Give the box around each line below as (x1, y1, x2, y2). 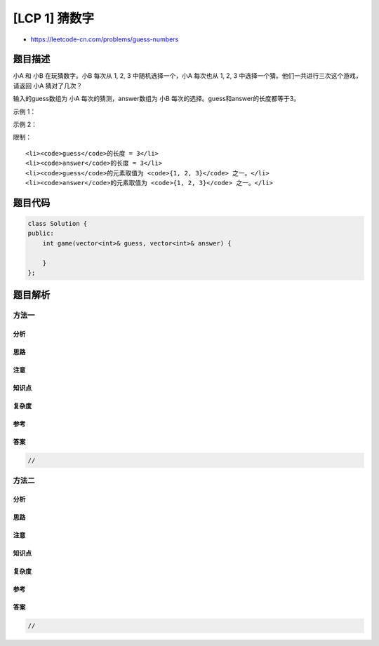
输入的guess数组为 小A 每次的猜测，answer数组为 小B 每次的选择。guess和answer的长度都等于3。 (13, 95, 300, 103)
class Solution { (27, 220, 88, 227)
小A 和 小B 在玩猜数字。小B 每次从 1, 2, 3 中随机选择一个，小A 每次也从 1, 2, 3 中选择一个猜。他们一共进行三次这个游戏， (13, 72, 362, 80)
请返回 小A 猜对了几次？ (13, 81, 83, 90)
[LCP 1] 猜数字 (13, 11, 95, 26)
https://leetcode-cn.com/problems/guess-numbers (30, 35, 179, 43)
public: (27, 229, 54, 238)
